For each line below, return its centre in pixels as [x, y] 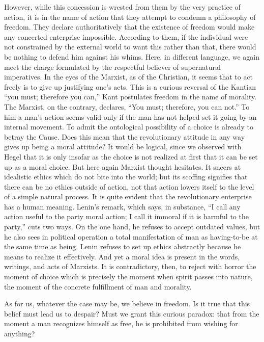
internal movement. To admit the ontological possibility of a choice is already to [129, 127]
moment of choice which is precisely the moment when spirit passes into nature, [128, 277]
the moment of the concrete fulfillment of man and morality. [98, 286]
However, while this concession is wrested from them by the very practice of [122, 7]
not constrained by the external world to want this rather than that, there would [130, 47]
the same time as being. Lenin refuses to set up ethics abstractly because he [123, 246]
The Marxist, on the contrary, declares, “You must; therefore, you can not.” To [127, 106]
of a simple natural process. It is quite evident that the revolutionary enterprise [128, 196]
